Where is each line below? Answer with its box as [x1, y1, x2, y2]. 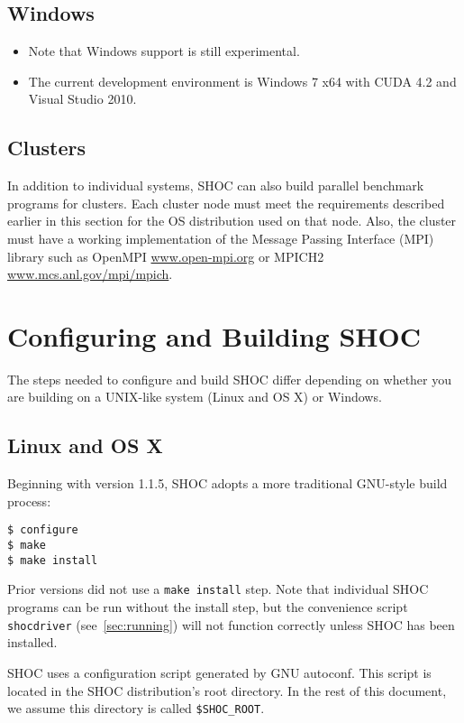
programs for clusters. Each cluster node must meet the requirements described [7, 193, 445, 212]
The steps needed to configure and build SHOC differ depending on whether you [7, 369, 452, 388]
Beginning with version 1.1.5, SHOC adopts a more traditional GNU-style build [7, 474, 448, 493]
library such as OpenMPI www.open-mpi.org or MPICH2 [7, 246, 324, 265]
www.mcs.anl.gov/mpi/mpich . [7, 264, 173, 283]
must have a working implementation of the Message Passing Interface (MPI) [7, 228, 434, 247]
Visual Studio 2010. [28, 89, 137, 108]
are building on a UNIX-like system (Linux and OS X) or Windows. [7, 387, 382, 406]
